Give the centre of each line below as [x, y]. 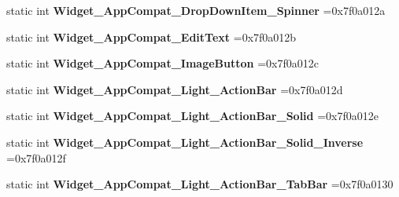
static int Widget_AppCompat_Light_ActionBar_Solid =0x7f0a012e [192, 116]
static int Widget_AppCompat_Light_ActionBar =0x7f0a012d [175, 89]
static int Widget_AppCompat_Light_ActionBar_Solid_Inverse [185, 142]
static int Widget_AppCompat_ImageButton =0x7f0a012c [163, 63]
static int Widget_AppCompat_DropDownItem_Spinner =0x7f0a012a [196, 10]
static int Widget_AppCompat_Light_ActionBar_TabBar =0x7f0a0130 [200, 184]
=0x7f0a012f [36, 157]
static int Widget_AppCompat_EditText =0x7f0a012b [151, 36]
